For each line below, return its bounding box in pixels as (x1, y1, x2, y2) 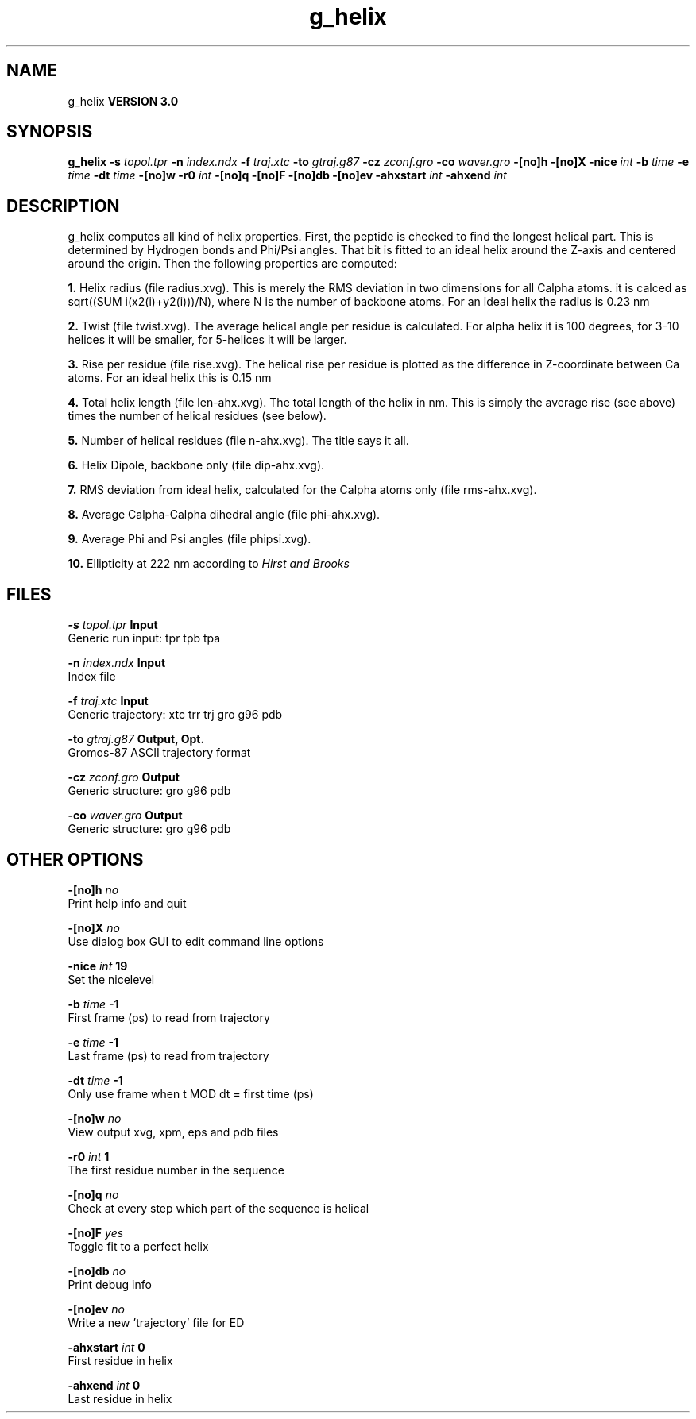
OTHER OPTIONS (6, 849, 144, 870)
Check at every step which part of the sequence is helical (68, 1201, 369, 1215)
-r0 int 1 (68, 1149, 110, 1163)
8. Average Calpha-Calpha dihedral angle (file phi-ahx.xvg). (68, 507, 381, 522)
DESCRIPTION (6, 195, 120, 216)
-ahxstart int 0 (68, 1340, 145, 1354)
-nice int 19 (68, 958, 128, 973)
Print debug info (68, 1277, 152, 1291)
